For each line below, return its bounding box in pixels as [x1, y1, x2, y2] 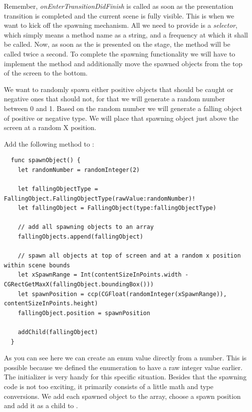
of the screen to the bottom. [4, 68, 88, 78]
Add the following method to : [4, 138, 94, 149]
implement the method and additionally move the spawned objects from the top [4, 58, 243, 68]
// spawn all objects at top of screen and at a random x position [18, 252, 241, 260]
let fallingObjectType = [18, 186, 98, 193]
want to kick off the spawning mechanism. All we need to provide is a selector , [4, 20, 237, 30]
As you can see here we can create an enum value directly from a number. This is [4, 353, 247, 363]
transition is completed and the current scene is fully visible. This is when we [4, 10, 234, 20]
